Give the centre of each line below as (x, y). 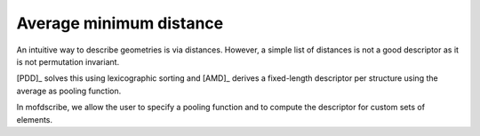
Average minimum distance (120, 23)
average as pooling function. (69, 91)
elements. (35, 119)
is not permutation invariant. (68, 61)
